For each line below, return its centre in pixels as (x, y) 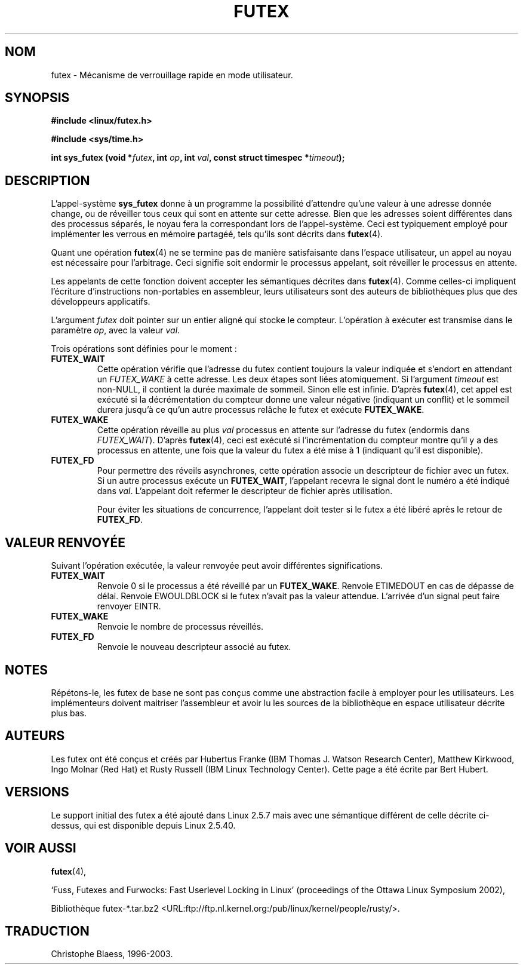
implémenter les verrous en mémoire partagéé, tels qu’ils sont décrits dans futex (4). (217, 234)
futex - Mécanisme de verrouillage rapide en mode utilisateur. (172, 75)
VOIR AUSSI (41, 848)
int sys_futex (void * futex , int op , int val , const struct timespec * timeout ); (198, 158)
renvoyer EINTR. (129, 606)
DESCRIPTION (47, 180)
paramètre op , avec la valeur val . (116, 330)
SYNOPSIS (37, 98)
